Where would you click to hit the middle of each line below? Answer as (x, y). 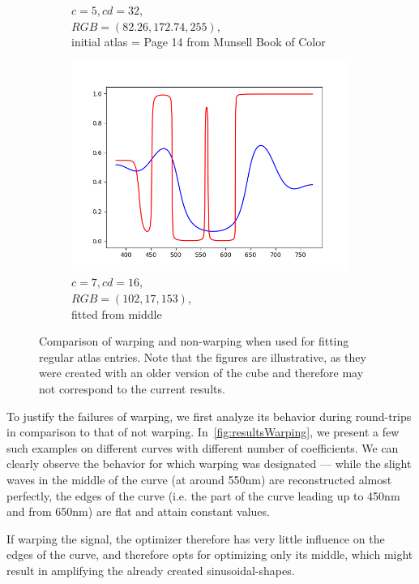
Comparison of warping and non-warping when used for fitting (194, 341)
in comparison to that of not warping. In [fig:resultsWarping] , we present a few (203, 432)
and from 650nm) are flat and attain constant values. (138, 511)
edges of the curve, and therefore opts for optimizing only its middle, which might (210, 554)
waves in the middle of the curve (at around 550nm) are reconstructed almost (199, 479)
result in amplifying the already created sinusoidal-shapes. (151, 570)
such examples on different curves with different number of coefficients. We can (203, 447)
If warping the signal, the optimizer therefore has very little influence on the (196, 538)
